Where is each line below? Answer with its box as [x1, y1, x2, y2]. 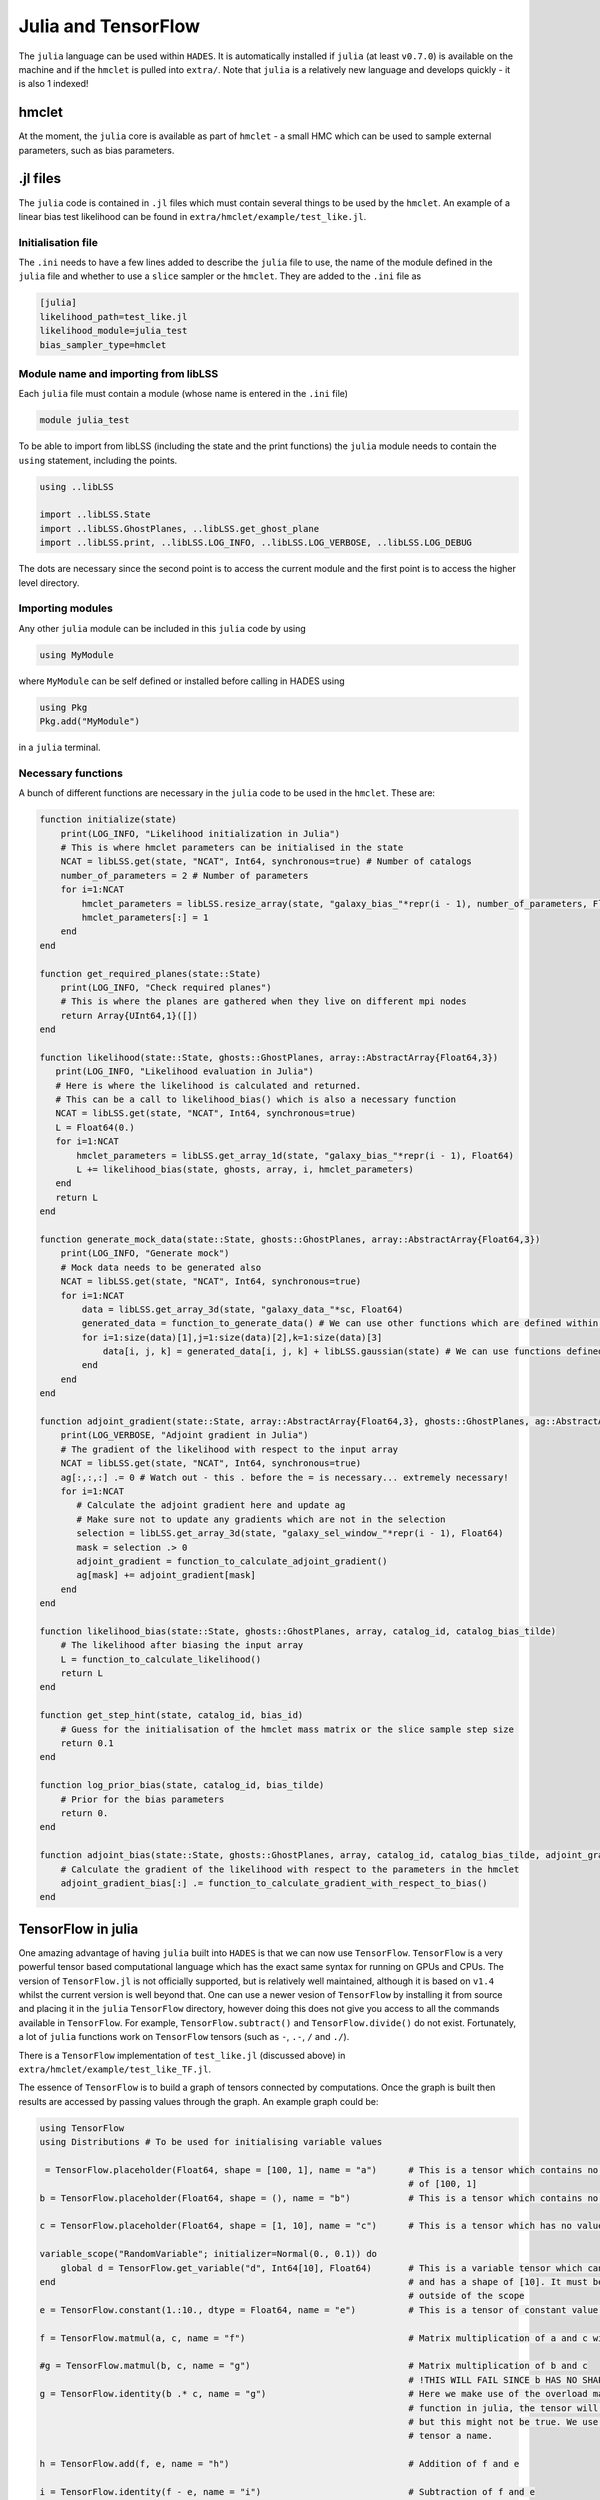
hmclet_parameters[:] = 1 [81, 911, 209, 923]
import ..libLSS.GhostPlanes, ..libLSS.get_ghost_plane [39, 523, 320, 534]
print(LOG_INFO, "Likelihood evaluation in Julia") [55, 1066, 314, 1077]
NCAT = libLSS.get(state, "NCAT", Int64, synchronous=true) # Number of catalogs [60, 856, 472, 867]
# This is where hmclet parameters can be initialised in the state [60, 842, 404, 853]
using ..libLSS [39, 481, 114, 492]
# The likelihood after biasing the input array [60, 1640, 304, 1651]
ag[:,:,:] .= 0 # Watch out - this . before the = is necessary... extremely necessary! [60, 1471, 509, 1483]
